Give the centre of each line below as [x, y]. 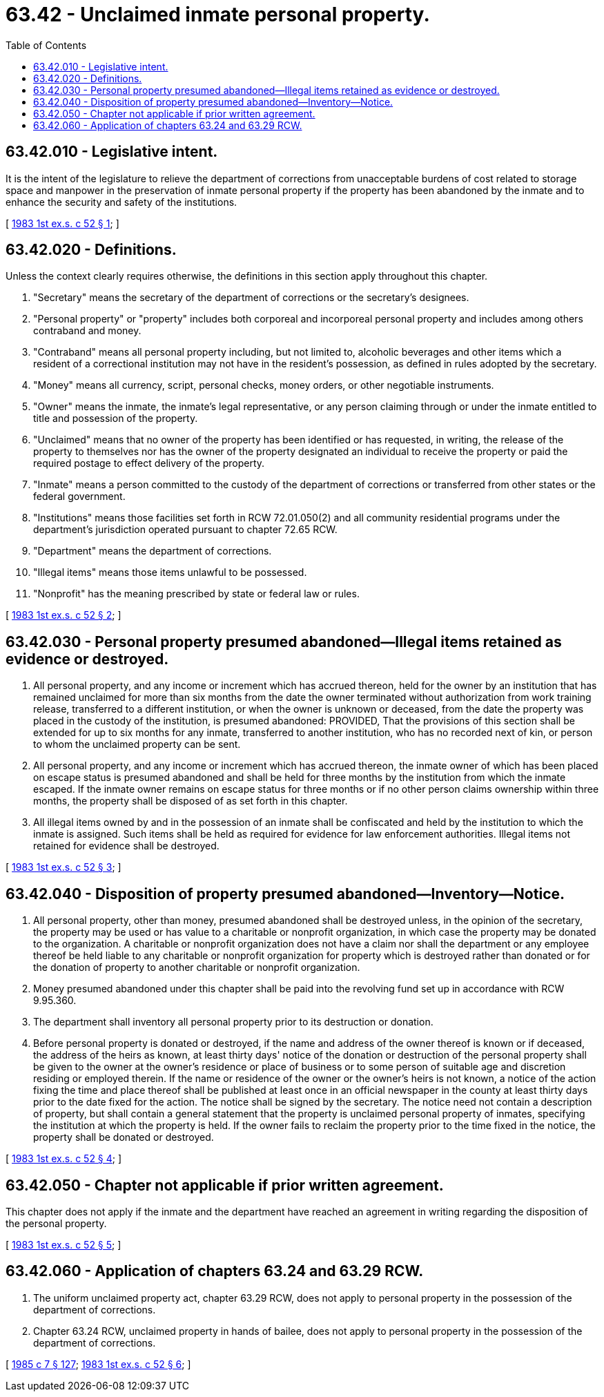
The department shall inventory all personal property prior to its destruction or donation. [233, 1022]
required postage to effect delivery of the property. [149, 463]
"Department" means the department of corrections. [153, 551]
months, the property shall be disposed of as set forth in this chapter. [191, 801]
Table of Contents [46, 45]
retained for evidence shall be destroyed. [126, 846]
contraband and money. [87, 331]
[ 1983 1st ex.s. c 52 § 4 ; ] [64, 1159]
